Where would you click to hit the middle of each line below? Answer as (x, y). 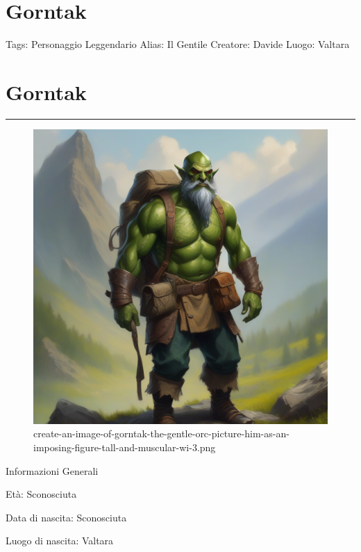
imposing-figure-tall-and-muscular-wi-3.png (125, 447)
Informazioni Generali (52, 470)
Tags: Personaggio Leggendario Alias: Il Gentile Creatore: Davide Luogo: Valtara (178, 44)
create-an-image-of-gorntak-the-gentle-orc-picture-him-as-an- (161, 433)
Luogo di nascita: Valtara (60, 541)
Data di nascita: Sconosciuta (66, 517)
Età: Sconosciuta (41, 494)
